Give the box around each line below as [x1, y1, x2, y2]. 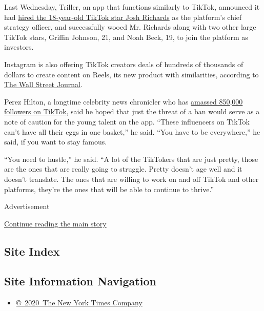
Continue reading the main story [4, 218, 107, 229]
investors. [4, 42, 34, 52]
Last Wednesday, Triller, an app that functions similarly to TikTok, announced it [4, 2, 260, 12]
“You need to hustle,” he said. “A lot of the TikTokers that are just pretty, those [4, 153, 258, 164]
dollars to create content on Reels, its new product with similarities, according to [4, 69, 259, 79]
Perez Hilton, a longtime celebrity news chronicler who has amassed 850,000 [4, 96, 243, 107]
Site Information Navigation [4, 273, 156, 289]
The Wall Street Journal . [4, 79, 83, 90]
